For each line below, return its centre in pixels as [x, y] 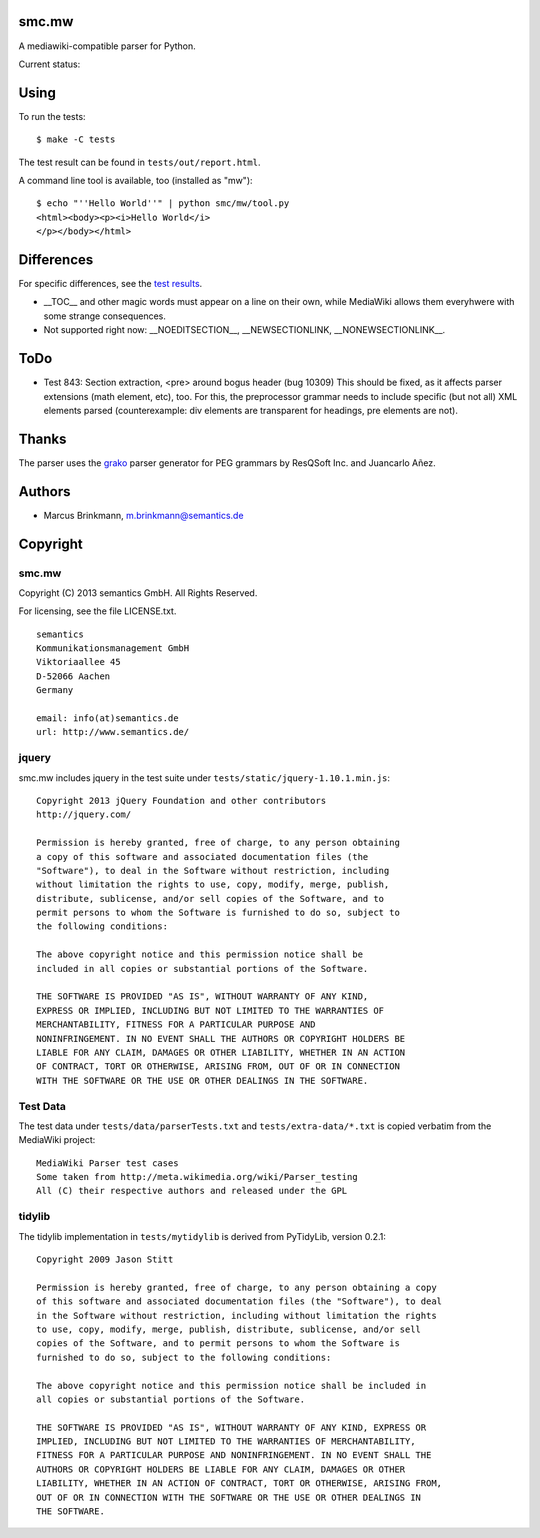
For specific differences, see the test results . [110, 284]
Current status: [49, 64]
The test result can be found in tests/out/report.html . [139, 162]
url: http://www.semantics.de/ [113, 732]
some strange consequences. [105, 316]
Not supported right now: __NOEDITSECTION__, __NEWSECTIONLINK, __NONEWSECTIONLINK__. [244, 330]
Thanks [42, 438]
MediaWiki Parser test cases [107, 1163]
